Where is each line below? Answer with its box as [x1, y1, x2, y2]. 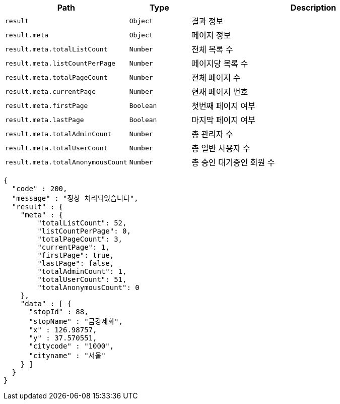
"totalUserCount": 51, [37, 275, 127, 283]
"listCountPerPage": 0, [37, 227, 131, 235]
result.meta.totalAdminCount [5, 130, 112, 138]
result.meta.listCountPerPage [5, 59, 116, 67]
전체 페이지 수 [191, 73, 241, 83]
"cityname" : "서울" [29, 352, 106, 360]
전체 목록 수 [191, 44, 233, 54]
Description [290, 3, 336, 13]
